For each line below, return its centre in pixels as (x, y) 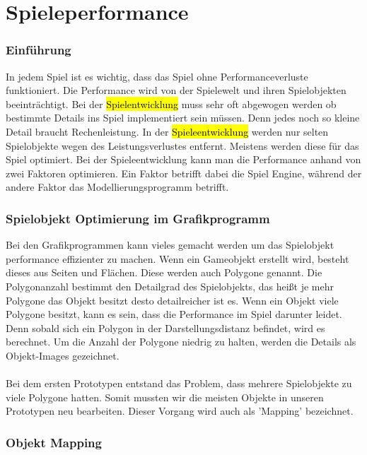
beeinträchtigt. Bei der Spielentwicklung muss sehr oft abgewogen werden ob (171, 104)
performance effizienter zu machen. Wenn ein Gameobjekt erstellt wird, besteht (177, 258)
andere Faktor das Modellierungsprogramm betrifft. (117, 187)
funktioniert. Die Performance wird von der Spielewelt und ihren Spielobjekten (176, 90)
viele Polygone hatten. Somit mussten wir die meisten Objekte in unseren (165, 397)
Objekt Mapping (54, 442)
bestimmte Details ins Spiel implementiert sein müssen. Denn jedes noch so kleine (183, 118)
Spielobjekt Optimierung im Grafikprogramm (138, 218)
